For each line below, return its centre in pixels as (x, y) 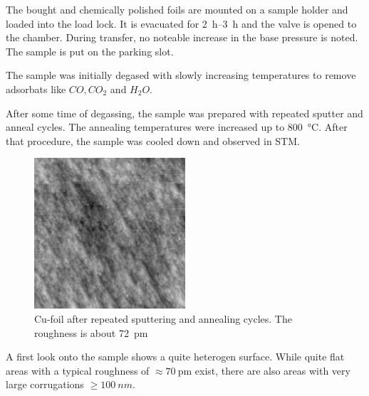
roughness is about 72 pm (91, 332)
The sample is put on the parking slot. (90, 51)
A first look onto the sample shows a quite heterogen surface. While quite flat (175, 357)
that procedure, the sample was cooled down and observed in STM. (153, 140)
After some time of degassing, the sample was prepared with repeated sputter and (184, 113)
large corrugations (45, 384)
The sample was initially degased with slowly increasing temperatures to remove (181, 75)
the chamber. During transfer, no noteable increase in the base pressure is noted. (182, 37)
